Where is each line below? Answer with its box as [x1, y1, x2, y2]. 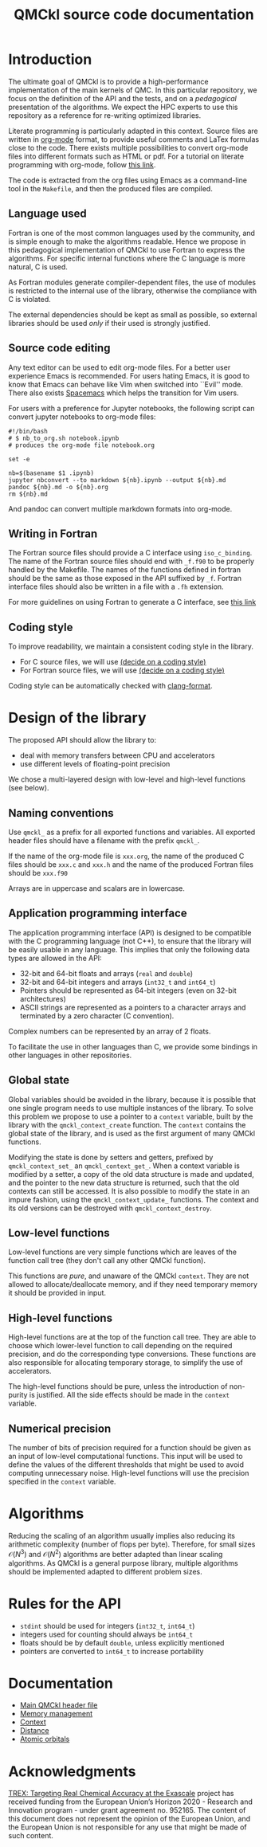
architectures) [19, 994, 66, 1003]
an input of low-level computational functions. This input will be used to [8, 1452, 243, 1461]
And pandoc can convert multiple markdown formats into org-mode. [8, 504, 233, 513]
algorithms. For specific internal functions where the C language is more [8, 253, 245, 263]
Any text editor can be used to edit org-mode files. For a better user [8, 363, 231, 372]
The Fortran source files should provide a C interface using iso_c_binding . [8, 548, 253, 558]
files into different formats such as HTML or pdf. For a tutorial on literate [8, 151, 245, 161]
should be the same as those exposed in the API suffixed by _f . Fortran [8, 574, 241, 583]
